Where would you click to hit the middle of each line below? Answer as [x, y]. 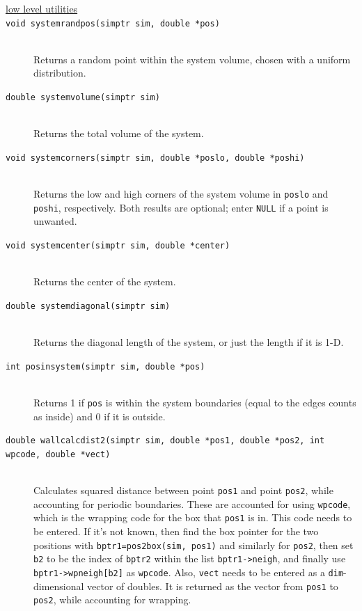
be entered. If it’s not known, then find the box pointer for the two [176, 531]
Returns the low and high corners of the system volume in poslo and [181, 194]
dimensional [59, 586]
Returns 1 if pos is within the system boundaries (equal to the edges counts [195, 402]
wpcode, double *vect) [58, 454]
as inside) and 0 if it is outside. [100, 416]
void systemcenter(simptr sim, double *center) [118, 246]
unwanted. [55, 221]
